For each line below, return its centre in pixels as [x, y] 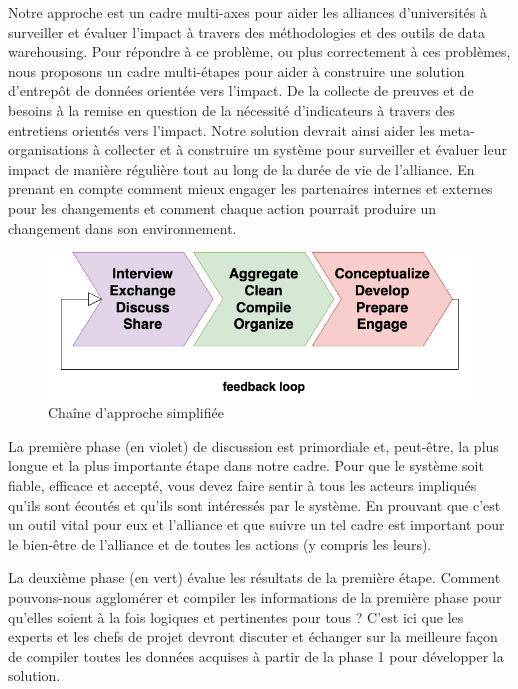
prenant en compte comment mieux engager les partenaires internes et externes [250, 188]
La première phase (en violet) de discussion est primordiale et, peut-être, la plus [253, 445]
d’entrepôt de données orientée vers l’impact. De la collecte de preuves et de [241, 90]
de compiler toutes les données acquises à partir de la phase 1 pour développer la [256, 655]
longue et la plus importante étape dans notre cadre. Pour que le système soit [246, 465]
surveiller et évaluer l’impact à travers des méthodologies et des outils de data [246, 31]
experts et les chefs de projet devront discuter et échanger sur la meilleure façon [253, 636]
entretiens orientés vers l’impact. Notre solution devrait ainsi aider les [221, 129]
